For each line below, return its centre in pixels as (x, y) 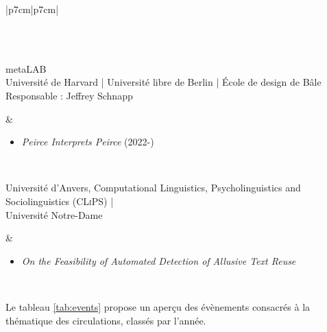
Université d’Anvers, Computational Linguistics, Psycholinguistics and (153, 188)
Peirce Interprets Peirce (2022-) (88, 142)
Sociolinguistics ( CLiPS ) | (60, 201)
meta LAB (26, 68)
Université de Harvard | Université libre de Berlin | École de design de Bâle (163, 82)
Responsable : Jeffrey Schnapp (69, 95)
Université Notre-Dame (54, 214)
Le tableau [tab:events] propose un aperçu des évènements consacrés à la (158, 306)
